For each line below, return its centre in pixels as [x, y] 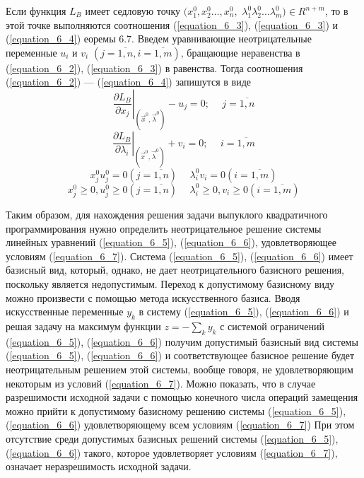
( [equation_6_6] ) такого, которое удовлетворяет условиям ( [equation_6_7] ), [172, 452]
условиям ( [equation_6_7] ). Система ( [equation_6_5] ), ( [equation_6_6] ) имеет [180, 256]
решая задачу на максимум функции [83, 326]
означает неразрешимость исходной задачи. [99, 466]
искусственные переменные [65, 311]
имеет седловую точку [133, 11]
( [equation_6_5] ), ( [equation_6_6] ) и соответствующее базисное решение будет [180, 355]
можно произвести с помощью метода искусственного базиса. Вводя [153, 297]
